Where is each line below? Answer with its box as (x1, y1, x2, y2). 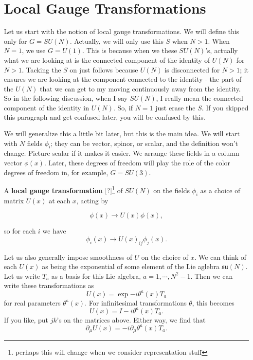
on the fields (153, 185, 190, 195)
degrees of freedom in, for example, (4, 167, 108, 177)
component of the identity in (4, 102, 90, 112)
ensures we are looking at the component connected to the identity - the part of (4, 74, 242, 84)
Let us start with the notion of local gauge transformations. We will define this (4, 26, 239, 36)
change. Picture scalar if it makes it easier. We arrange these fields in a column (4, 148, 239, 158)
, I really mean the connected (156, 93, 243, 103)
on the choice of (141, 252, 188, 262)
